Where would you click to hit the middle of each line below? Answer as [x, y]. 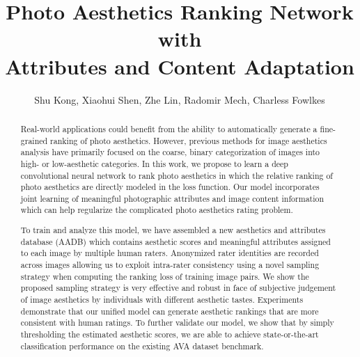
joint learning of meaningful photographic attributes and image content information [172, 198]
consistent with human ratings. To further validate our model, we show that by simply [177, 323]
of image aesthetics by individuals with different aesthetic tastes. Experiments [162, 299]
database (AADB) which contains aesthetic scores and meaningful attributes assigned [175, 241]
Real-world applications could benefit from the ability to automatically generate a [169, 128]
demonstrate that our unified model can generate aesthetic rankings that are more [170, 311]
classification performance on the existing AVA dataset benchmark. [142, 346]
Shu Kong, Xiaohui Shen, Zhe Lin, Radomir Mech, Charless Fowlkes [180, 99]
